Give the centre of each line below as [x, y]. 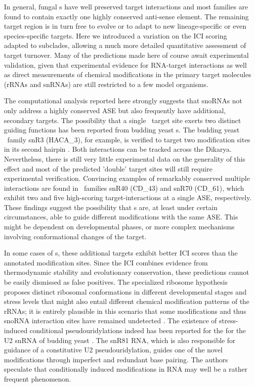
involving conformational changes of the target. [75, 236]
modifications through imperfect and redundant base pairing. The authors [116, 359]
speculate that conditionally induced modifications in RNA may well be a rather [126, 369]
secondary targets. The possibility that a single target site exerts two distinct [123, 120]
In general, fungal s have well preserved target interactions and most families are [126, 6]
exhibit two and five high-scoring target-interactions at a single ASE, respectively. [128, 197]
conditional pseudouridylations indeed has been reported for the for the [138, 330]
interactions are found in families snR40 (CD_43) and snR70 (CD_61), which [124, 188]
